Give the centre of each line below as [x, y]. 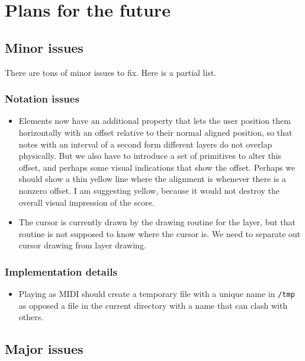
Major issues [44, 349]
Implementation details [61, 271]
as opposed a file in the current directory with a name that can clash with [153, 305]
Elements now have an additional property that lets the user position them [155, 121]
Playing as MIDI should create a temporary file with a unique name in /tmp [157, 294]
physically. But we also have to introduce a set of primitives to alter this [150, 156]
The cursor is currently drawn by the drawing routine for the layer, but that [157, 222]
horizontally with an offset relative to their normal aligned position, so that [155, 132]
